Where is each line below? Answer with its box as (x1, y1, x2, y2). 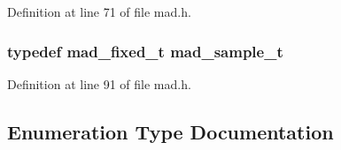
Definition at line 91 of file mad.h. (7, 74, 191, 93)
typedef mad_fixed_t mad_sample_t (7, 40, 283, 62)
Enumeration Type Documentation (7, 117, 334, 145)
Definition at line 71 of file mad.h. (7, 3, 191, 20)
